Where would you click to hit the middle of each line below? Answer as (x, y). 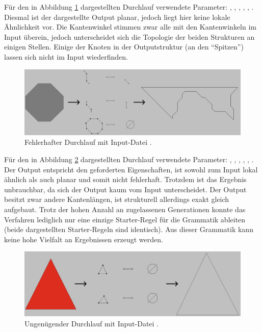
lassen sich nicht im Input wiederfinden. (66, 56)
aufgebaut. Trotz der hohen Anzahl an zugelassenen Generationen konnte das (125, 209)
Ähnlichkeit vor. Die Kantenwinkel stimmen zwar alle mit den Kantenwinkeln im (130, 27)
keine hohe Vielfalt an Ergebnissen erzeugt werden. (84, 239)
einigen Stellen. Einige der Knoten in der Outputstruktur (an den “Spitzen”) (124, 47)
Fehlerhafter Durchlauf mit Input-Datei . (88, 142)
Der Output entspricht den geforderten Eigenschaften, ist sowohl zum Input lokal (131, 169)
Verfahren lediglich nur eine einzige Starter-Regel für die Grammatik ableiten (125, 219)
